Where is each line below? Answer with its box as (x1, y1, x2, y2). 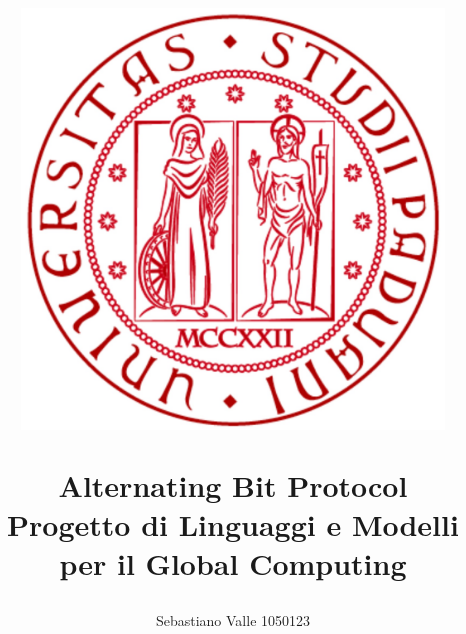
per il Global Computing (59, 543, 407, 584)
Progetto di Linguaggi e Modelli (7, 504, 459, 545)
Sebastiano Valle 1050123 (155, 610, 311, 631)
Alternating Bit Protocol (58, 464, 408, 505)
